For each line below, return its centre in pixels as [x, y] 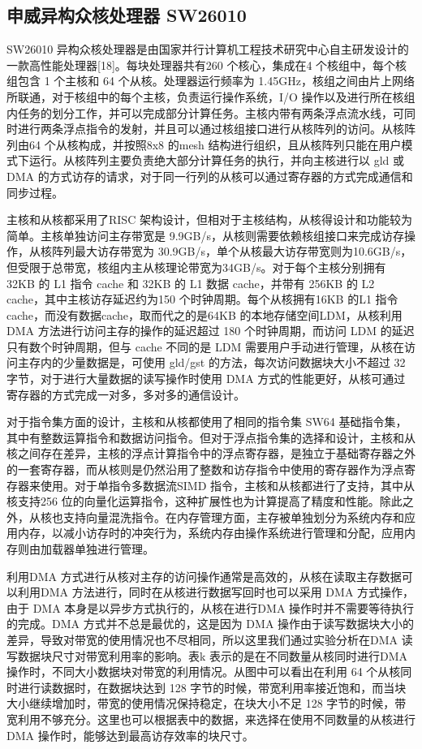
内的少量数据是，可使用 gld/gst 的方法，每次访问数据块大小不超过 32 [223, 362]
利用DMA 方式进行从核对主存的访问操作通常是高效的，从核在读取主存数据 [204, 576]
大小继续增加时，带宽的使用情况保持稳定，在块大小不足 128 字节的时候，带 [207, 703]
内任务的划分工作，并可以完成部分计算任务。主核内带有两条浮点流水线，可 [205, 112]
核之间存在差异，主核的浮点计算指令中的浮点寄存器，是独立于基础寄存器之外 [211, 453]
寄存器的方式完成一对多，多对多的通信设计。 [126, 394]
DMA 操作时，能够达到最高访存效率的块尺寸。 [130, 735]
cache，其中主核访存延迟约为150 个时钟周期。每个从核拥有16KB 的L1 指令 [202, 299]
